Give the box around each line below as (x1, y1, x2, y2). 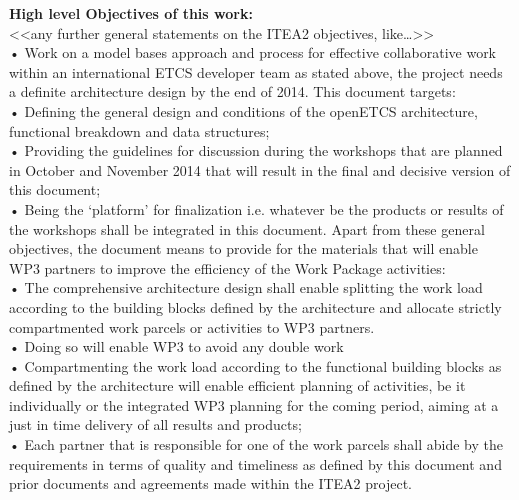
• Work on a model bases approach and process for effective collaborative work (9, 42, 497, 63)
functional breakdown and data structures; (9, 120, 270, 141)
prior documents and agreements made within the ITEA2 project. (9, 473, 413, 494)
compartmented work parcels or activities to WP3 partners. (9, 316, 375, 337)
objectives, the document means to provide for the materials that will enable (9, 238, 478, 259)
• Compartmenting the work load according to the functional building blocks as (9, 355, 502, 376)
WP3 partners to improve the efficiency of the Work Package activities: (9, 257, 446, 278)
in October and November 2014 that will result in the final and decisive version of (9, 159, 511, 180)
